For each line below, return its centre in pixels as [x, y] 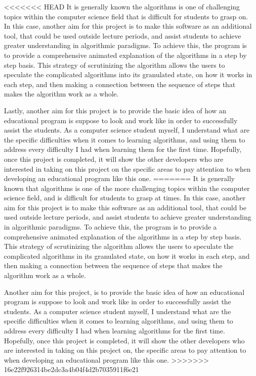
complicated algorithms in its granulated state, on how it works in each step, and [127, 256]
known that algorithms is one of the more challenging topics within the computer [127, 188]
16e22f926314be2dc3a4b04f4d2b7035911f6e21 [72, 369]
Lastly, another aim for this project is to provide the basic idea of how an [115, 110]
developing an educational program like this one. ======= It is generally [119, 178]
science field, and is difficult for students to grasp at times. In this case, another [125, 198]
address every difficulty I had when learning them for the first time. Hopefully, [123, 149]
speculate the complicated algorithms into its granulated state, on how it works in [128, 74]
